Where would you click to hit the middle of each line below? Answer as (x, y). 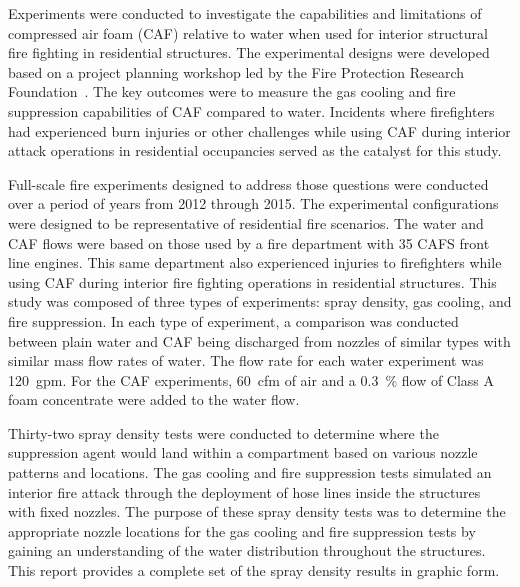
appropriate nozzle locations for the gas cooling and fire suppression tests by (242, 530)
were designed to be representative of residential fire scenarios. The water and (246, 222)
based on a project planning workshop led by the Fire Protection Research (236, 71)
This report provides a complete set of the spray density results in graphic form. (254, 570)
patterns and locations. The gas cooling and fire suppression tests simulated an (250, 472)
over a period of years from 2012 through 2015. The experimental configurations (253, 203)
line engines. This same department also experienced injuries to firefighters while (255, 262)
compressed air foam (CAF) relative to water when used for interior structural (248, 32)
